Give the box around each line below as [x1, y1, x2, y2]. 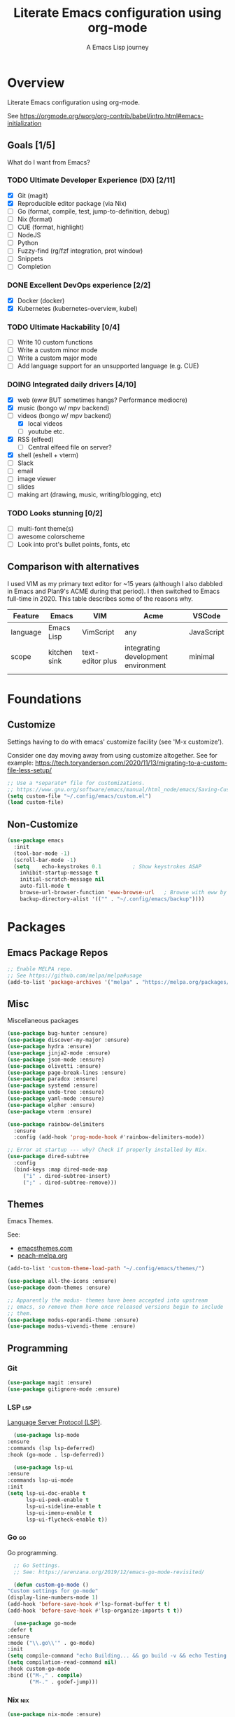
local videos [27, 419, 63, 428]
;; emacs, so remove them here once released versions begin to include [7, 1303, 224, 1310]
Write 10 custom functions [17, 338, 93, 347]
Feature [13, 611, 40, 620]
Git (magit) [17, 191, 49, 200]
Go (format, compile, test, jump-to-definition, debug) [17, 207, 170, 215]
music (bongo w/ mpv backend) [17, 403, 110, 412]
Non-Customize [7, 818, 78, 830]
